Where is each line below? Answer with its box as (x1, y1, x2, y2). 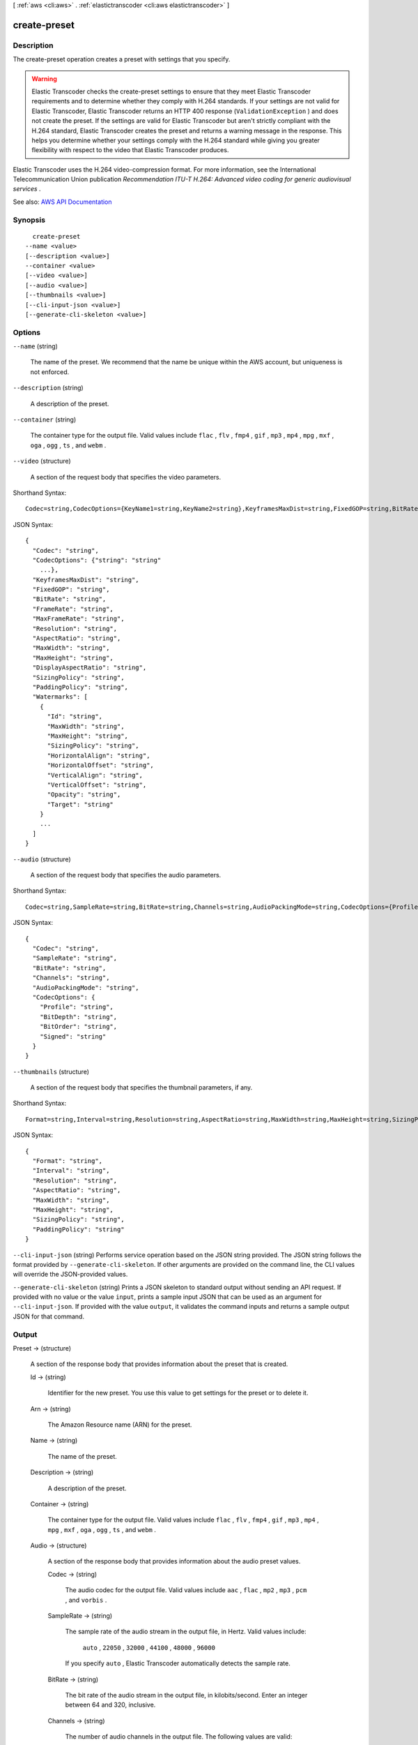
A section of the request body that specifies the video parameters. (30, 473, 222, 481)
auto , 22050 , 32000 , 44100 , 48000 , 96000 (82, 1643, 216, 1651)
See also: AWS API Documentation (13, 198, 112, 206)
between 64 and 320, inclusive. (65, 1700, 156, 1709)
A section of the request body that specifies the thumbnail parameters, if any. (30, 1083, 253, 1092)
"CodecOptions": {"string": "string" (32, 556, 162, 564)
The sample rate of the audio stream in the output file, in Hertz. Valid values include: (65, 1627, 307, 1636)
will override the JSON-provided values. (13, 1270, 128, 1279)
